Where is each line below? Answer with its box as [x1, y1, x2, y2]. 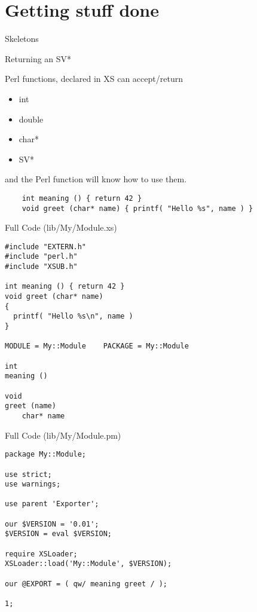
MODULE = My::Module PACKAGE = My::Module [5, 342, 189, 351]
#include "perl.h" [5, 252, 78, 261]
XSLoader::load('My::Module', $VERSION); [5, 559, 172, 568]
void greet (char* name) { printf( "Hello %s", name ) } [22, 204, 253, 213]
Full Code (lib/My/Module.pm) [5, 429, 121, 441]
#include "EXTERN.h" [5, 242, 87, 251]
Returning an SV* [5, 52, 72, 65]
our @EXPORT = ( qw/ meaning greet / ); [5, 579, 168, 588]
